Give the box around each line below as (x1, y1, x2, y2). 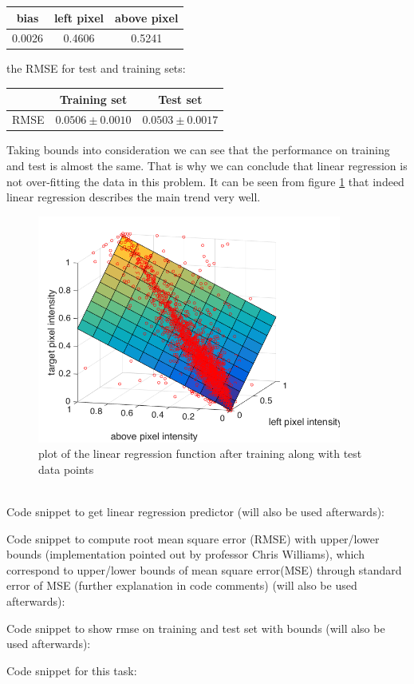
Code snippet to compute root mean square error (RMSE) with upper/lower (6, 530, 380, 547)
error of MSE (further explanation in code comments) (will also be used (6, 577, 357, 594)
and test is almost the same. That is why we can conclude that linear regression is (6, 157, 408, 174)
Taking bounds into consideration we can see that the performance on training (6, 141, 390, 158)
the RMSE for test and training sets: (6, 60, 186, 77)
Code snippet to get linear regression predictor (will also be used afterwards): (6, 503, 385, 519)
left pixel (53, 9, 104, 26)
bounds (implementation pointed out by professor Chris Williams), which (6, 546, 365, 563)
